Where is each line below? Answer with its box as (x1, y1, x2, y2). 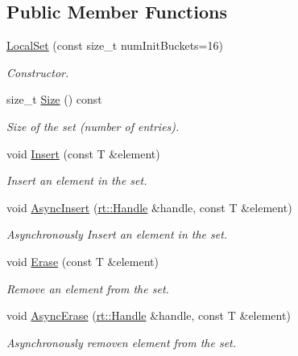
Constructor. (6, 63, 69, 80)
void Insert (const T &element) (6, 145, 160, 162)
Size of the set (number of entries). (6, 117, 180, 134)
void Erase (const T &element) (6, 252, 159, 269)
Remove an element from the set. (6, 280, 169, 297)
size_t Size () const (6, 91, 102, 108)
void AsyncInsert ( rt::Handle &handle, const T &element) (6, 198, 292, 215)
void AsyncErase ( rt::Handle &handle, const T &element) (6, 307, 291, 324)
